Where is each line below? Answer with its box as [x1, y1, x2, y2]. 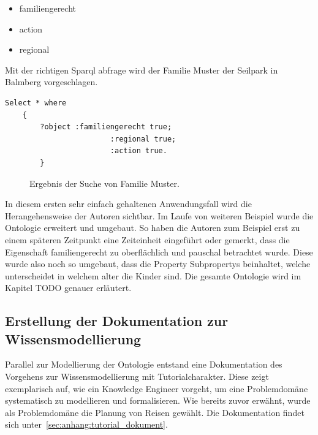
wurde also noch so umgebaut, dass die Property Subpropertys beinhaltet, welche [5, 257, 311, 270]
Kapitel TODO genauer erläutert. [5, 281, 132, 294]
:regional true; [110, 134, 176, 143]
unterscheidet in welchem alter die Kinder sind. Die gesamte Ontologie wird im [5, 269, 301, 282]
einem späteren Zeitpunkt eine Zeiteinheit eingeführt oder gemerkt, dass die [5, 233, 290, 246]
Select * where [5, 98, 67, 107]
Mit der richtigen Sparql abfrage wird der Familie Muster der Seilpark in [5, 63, 278, 76]
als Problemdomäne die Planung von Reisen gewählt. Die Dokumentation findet [5, 406, 305, 418]
